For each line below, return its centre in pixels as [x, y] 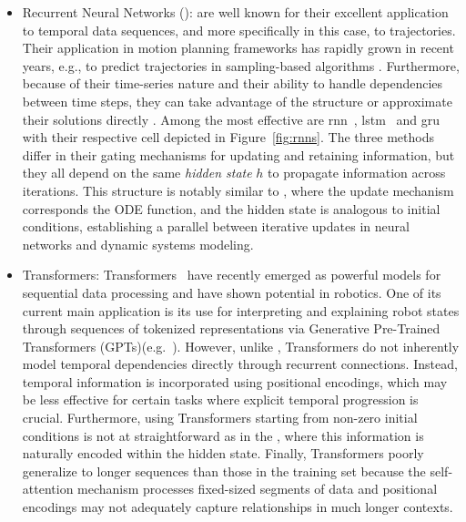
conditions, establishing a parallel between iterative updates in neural [216, 226]
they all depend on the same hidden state [137, 173]
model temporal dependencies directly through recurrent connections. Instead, [240, 364]
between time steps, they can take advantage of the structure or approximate [237, 101]
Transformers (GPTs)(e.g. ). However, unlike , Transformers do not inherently [241, 346]
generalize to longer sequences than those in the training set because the [224, 471]
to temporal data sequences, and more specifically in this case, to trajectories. [239, 30]
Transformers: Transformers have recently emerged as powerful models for [232, 275]
